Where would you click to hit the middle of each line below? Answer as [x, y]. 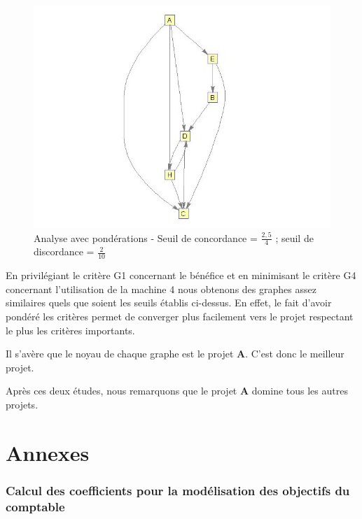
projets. [22, 404]
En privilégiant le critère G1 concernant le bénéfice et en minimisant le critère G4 [181, 275]
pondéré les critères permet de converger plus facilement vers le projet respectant [180, 317]
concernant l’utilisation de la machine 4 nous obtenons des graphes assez [161, 289]
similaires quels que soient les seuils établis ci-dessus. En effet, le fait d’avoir [169, 303]
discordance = [64, 251]
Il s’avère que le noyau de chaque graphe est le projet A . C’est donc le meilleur [175, 354]
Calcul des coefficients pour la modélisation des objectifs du [178, 490]
